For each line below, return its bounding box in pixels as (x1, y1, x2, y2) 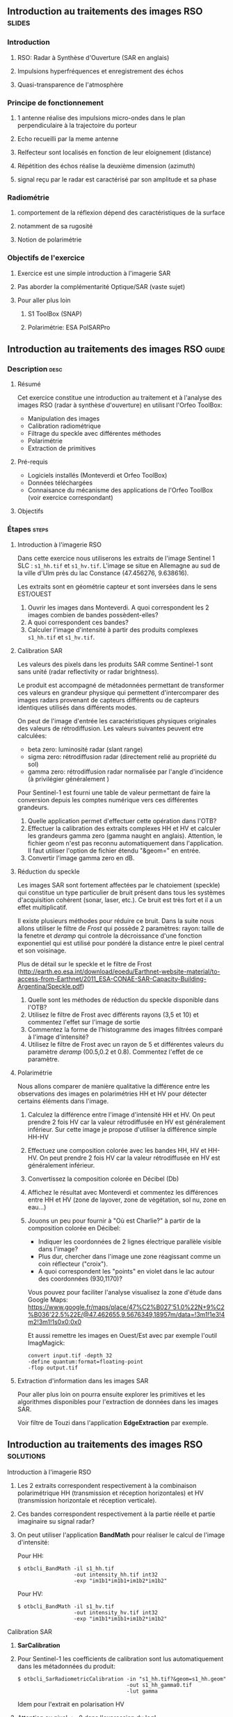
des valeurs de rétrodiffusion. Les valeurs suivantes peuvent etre (17, 724, 204, 732)
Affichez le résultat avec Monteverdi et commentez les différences (27, 1188, 218, 1196)
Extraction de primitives (27, 444, 96, 452)
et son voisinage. (17, 946, 67, 955)
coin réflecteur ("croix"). (38, 1260, 108, 1268)
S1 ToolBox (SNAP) (27, 309, 82, 318)
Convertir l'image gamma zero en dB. (27, 853, 135, 862)
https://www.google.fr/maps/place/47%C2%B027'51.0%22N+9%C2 (27, 1302, 225, 1311)
